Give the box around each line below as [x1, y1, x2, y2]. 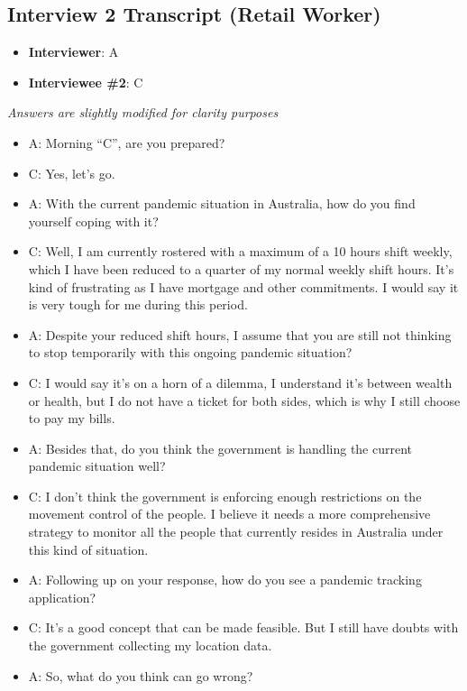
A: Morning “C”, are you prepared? [28, 133, 225, 152]
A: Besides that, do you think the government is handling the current [28, 438, 413, 457]
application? [28, 587, 96, 606]
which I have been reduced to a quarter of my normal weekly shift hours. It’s [28, 259, 454, 278]
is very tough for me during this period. [28, 295, 248, 314]
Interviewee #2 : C [28, 72, 143, 91]
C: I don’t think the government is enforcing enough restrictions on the [28, 486, 422, 505]
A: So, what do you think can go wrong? [28, 666, 253, 685]
